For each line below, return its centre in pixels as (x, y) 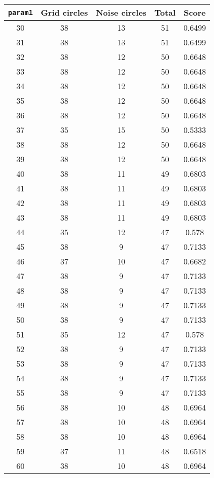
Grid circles (64, 12)
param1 (21, 12)
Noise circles (121, 12)
